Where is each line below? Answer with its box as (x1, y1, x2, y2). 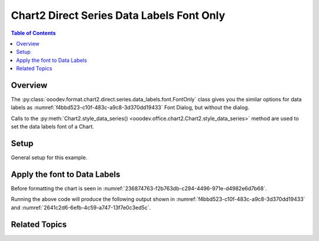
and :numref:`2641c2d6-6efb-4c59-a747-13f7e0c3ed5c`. (11, 204, 151, 211)
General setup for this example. (11, 154, 88, 161)
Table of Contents (11, 29, 56, 37)
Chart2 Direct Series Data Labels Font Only (11, 9, 226, 22)
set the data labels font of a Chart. (11, 123, 95, 130)
